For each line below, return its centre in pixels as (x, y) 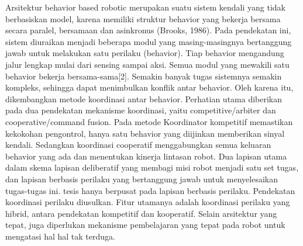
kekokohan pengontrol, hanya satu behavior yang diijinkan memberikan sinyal (145, 133)
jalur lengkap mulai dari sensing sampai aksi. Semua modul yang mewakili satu (147, 64)
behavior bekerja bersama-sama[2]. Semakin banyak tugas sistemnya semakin (144, 76)
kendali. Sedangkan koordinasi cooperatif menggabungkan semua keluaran (138, 145)
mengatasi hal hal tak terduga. (60, 236)
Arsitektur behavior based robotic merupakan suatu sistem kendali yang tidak (145, 7)
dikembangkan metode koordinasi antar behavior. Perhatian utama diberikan (144, 98)
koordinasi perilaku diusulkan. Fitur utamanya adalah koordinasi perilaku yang (148, 202)
